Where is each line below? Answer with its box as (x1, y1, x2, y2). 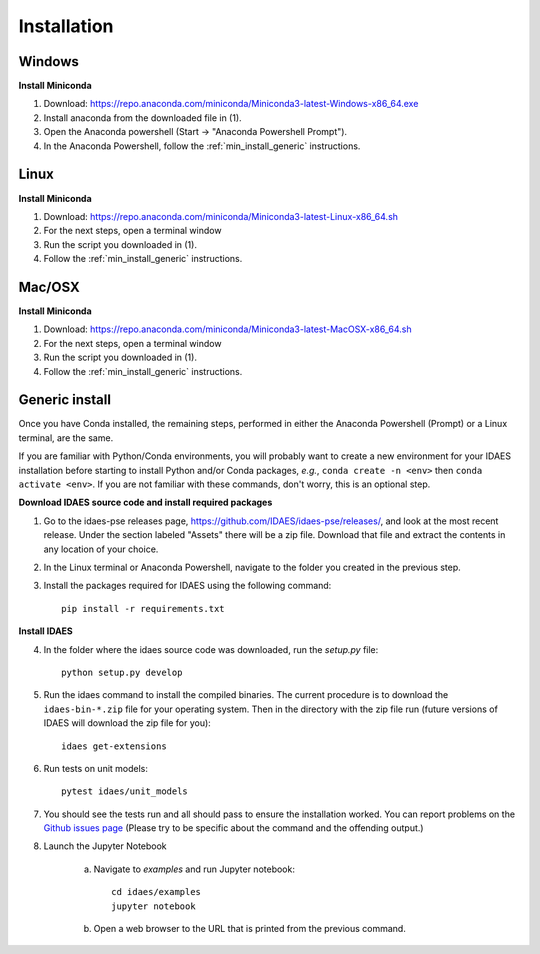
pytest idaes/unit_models (61, 786, 189, 797)
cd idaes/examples (111, 886, 202, 898)
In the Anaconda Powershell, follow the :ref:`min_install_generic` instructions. (43, 140, 361, 152)
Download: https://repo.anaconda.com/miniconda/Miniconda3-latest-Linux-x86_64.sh (43, 210, 399, 222)
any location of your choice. (43, 543, 159, 555)
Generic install (18, 391, 112, 409)
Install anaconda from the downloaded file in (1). (43, 111, 242, 124)
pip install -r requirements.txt (61, 603, 225, 614)
